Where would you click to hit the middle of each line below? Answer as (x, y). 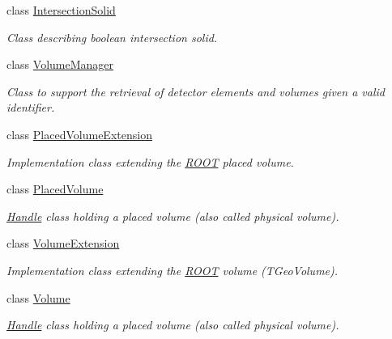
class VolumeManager (60, 64)
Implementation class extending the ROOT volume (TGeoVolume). (173, 270)
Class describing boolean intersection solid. (112, 37)
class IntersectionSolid (61, 10)
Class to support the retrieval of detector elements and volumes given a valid (196, 91)
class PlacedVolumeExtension (79, 134)
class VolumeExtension (63, 243)
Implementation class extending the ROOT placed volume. (150, 161)
